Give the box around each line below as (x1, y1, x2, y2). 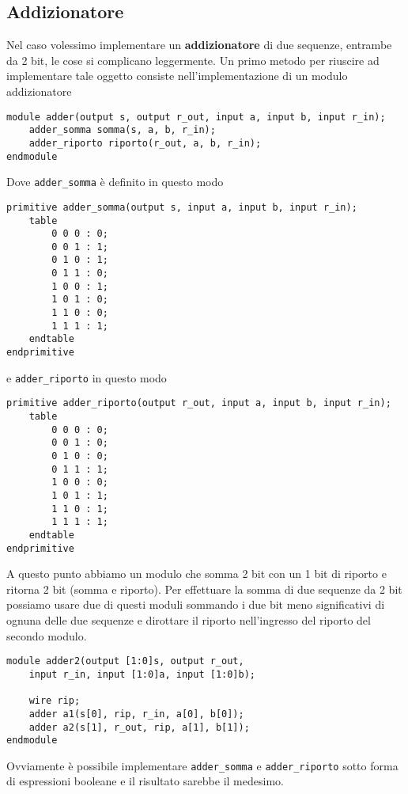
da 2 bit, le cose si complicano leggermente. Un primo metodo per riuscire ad (6, 51, 380, 68)
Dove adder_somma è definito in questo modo (6, 173, 224, 190)
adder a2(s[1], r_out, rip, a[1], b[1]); (28, 721, 250, 733)
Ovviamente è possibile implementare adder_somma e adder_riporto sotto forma (6, 757, 399, 773)
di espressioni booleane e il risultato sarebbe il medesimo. (6, 773, 284, 789)
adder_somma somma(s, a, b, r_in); (28, 124, 216, 136)
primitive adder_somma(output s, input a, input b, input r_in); (6, 201, 357, 213)
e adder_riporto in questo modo (6, 369, 167, 386)
